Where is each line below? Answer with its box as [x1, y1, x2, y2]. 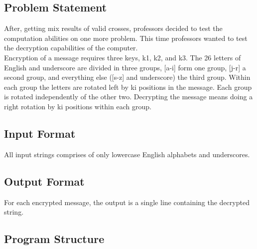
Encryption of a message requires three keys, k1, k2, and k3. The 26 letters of [4, 52, 241, 62]
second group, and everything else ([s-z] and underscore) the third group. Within [4, 72, 251, 82]
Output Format [4, 173, 85, 189]
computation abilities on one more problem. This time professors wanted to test [4, 32, 248, 43]
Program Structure [4, 231, 105, 247]
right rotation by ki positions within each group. [4, 101, 151, 111]
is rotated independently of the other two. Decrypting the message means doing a [4, 91, 253, 102]
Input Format [4, 125, 76, 141]
